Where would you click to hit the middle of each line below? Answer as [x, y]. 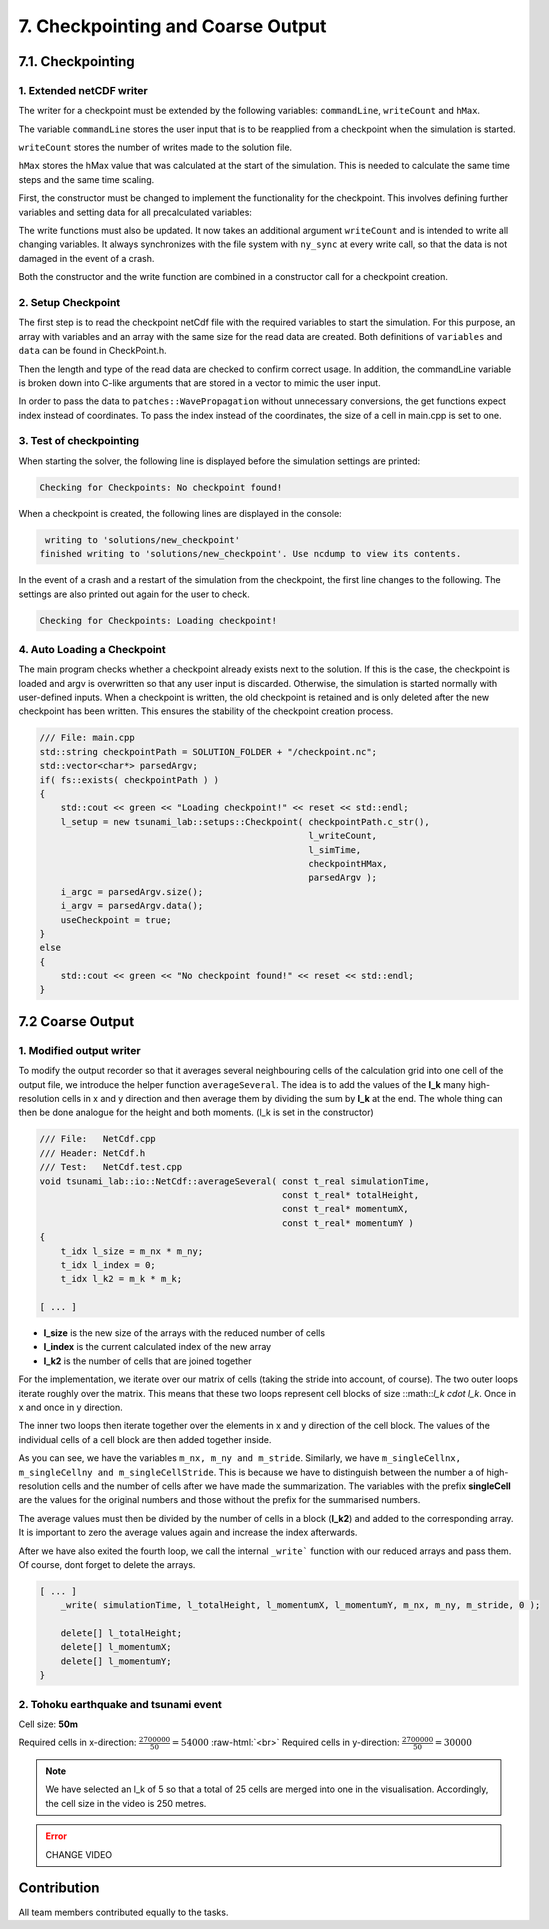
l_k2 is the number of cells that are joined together [147, 1361]
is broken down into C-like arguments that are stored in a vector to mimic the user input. [199, 382]
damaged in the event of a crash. [86, 258]
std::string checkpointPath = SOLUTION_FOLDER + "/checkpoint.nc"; [208, 751]
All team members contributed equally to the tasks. [123, 1912]
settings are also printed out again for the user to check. [134, 594]
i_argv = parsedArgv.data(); [132, 906]
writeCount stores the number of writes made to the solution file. [155, 147]
